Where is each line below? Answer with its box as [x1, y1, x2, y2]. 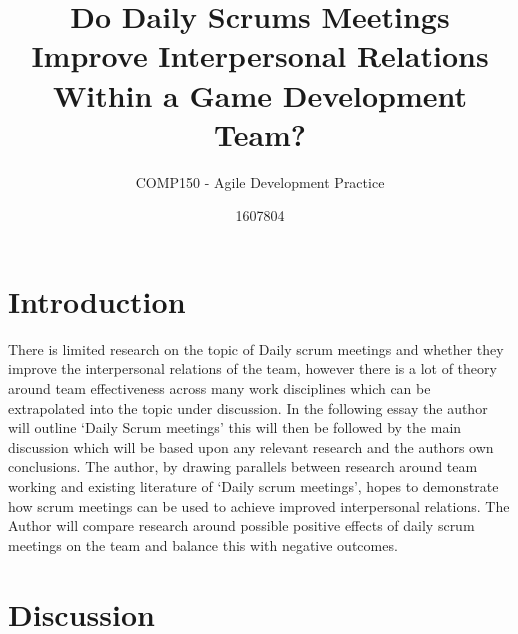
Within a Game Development [52, 74, 468, 115]
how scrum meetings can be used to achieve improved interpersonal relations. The [8, 495, 510, 516]
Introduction [8, 280, 186, 321]
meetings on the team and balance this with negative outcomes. [8, 534, 398, 555]
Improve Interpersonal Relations [31, 35, 489, 76]
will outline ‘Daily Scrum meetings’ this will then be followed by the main [8, 417, 462, 438]
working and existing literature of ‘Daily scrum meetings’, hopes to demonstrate [8, 475, 499, 496]
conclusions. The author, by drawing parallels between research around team [8, 456, 478, 477]
